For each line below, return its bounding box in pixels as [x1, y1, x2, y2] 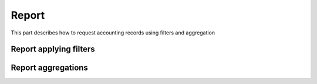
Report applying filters [11, 44, 95, 54]
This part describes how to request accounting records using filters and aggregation [11, 29, 215, 36]
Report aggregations [11, 63, 88, 73]
